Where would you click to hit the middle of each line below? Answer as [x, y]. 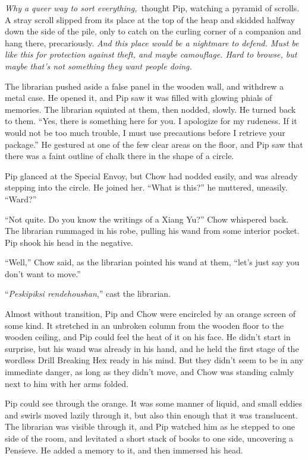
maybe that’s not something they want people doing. [98, 66]
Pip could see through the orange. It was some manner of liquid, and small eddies [154, 403]
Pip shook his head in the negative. [69, 242]
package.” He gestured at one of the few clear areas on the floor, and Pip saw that [154, 144]
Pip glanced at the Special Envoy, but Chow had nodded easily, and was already [151, 175]
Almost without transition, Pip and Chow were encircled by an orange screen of [150, 314]
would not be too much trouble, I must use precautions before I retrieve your [145, 132]
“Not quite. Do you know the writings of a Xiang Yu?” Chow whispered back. [147, 219]
